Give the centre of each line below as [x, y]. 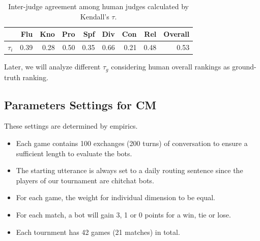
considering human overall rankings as [170, 67]
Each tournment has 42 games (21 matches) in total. [98, 232]
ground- [244, 67]
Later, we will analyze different [52, 67]
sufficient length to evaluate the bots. [74, 153]
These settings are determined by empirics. [71, 126]
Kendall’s [95, 16]
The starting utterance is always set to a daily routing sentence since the [129, 170]
